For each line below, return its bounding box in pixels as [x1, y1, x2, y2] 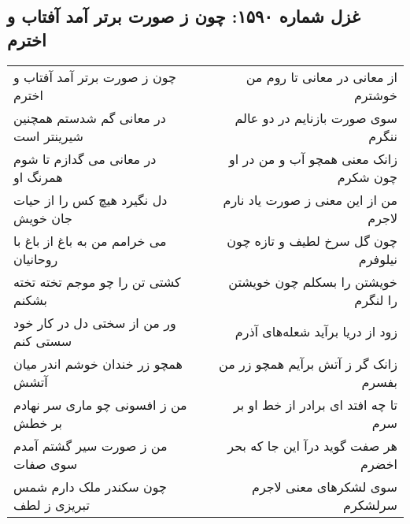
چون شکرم [337, 167, 397, 186]
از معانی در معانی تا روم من [246, 67, 397, 86]
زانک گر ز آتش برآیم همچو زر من [218, 354, 397, 373]
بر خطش [13, 413, 63, 432]
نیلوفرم [358, 249, 397, 268]
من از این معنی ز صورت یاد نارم [223, 190, 397, 209]
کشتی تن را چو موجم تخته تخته [13, 272, 181, 291]
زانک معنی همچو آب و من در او [229, 149, 397, 168]
